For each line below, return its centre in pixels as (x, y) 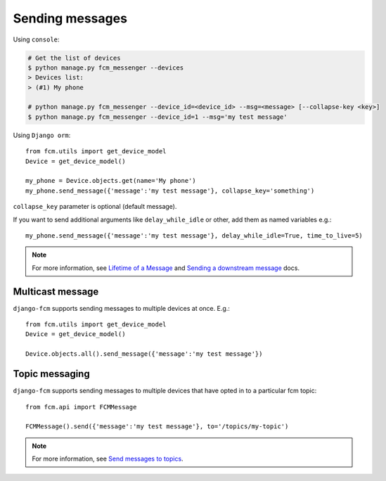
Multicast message (56, 291)
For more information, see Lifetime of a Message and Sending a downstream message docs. (166, 268)
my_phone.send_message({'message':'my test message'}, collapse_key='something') (170, 191)
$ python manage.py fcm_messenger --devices (106, 68)
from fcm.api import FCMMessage (81, 407)
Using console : (36, 39)
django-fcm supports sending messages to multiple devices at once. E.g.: (121, 308)
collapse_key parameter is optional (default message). (95, 207)
